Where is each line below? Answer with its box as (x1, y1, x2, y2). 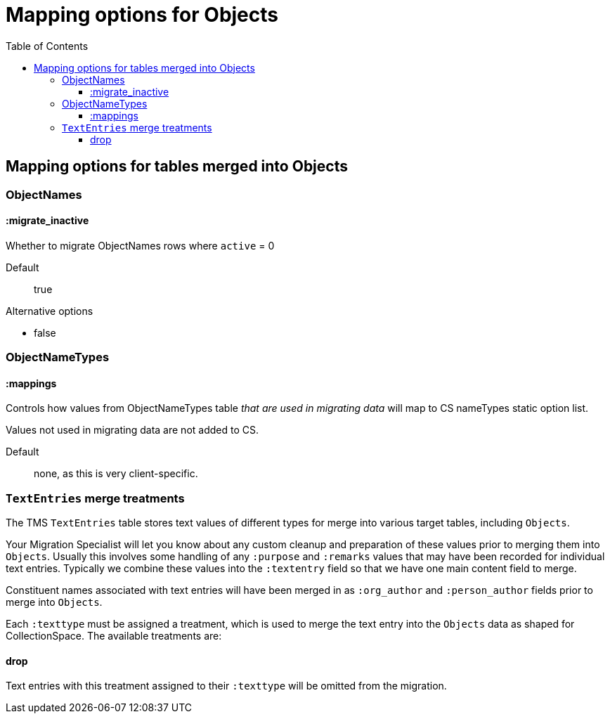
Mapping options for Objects (6, 3, 279, 27)
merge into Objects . (6, 596, 103, 609)
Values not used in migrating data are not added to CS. (6, 424, 259, 436)
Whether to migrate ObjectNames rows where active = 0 (6, 239, 275, 252)
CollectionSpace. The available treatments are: (6, 630, 222, 642)
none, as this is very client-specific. (34, 467, 198, 480)
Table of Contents (6, 39, 89, 52)
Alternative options (6, 304, 93, 317)
